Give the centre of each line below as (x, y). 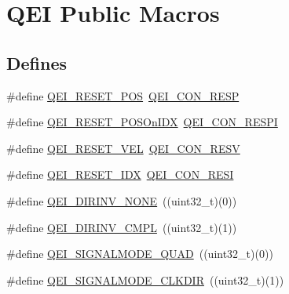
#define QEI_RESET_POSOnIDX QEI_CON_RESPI (142, 122)
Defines (37, 62)
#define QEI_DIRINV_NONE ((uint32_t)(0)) (122, 200)
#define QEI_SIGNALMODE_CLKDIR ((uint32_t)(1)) (145, 279)
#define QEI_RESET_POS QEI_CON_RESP (123, 95)
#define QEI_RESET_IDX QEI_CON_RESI (120, 174)
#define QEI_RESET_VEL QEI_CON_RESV (123, 148)
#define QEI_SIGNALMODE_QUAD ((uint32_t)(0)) (140, 254)
